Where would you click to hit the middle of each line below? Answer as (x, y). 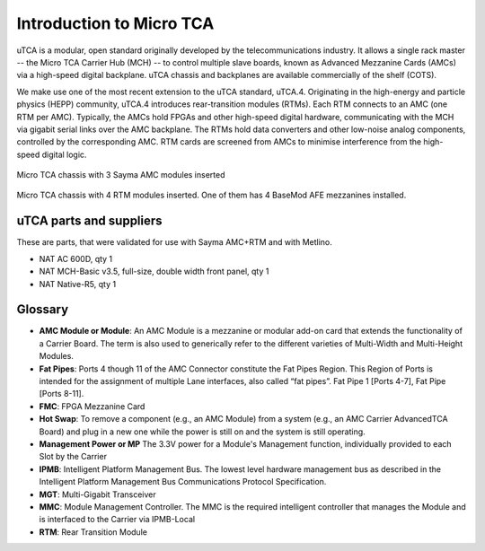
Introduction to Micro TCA (115, 23)
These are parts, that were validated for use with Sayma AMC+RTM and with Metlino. (174, 242)
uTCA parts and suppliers (89, 221)
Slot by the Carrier (73, 457)
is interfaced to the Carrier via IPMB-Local (117, 520)
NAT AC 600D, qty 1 (76, 258)
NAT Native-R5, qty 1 (78, 284)
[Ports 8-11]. (62, 394)
